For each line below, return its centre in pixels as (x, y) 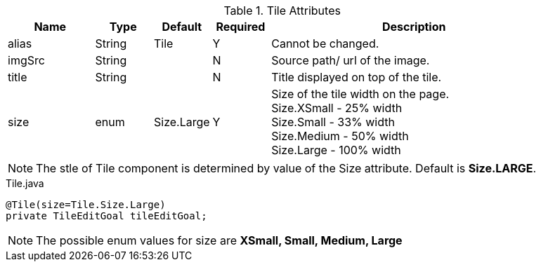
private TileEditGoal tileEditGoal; (106, 216)
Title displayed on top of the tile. (357, 77)
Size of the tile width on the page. (360, 94)
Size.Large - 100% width (336, 150)
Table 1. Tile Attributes (282, 11)
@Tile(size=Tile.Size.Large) (86, 205)
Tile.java (25, 183)
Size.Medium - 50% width (340, 136)
